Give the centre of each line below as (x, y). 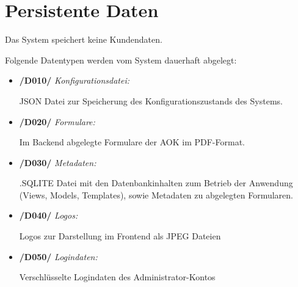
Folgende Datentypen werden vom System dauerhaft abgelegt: (121, 60)
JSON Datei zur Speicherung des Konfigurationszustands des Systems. (151, 100)
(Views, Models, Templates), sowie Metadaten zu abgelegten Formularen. (156, 194)
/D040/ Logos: (49, 215)
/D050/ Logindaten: (58, 256)
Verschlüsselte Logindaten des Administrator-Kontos (117, 277)
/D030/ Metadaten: (58, 162)
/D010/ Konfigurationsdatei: (74, 80)
